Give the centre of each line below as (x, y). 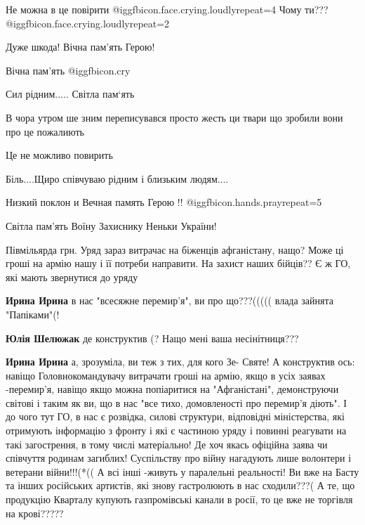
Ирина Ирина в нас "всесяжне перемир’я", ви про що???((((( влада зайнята (170, 300)
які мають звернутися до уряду (72, 277)
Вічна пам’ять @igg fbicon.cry (68, 70)
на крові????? (35, 513)
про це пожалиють (45, 131)
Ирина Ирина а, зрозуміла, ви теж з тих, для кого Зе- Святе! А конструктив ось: (180, 362)
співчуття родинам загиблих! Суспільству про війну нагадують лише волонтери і (179, 458)
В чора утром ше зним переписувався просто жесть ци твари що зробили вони (174, 117)
